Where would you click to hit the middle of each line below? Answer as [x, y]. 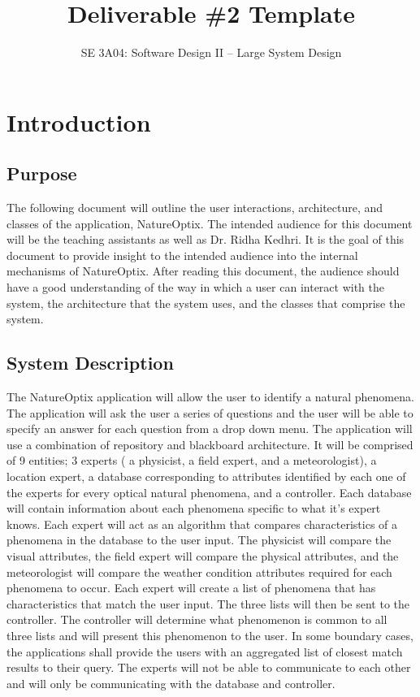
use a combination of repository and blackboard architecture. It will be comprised [210, 444]
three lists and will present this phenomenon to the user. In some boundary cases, [210, 635]
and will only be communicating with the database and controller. [171, 683]
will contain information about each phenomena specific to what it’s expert [194, 508]
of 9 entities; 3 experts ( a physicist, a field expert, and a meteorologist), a [192, 460]
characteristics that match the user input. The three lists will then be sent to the [208, 603]
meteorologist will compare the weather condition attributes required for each [199, 571]
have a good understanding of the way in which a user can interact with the [195, 287]
